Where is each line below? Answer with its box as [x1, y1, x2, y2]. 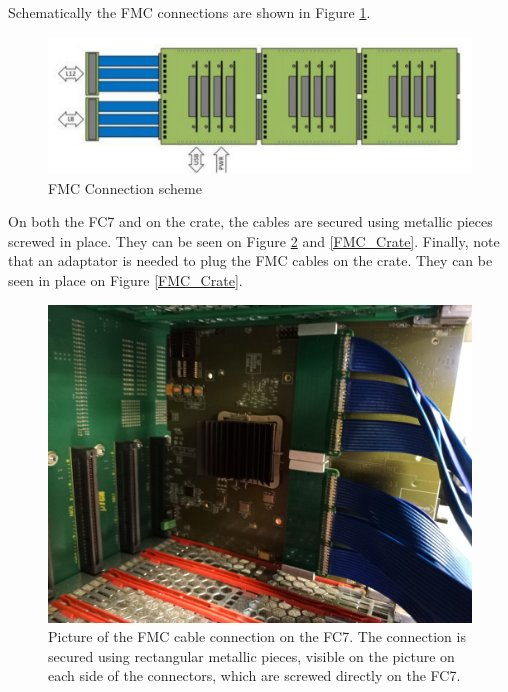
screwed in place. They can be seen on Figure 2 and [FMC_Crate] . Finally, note [8, 230, 500, 251]
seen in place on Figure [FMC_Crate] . [8, 270, 243, 291]
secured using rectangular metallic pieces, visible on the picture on [48, 645, 455, 666]
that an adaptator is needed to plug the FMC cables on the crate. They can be [8, 250, 493, 271]
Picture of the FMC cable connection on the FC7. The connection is [48, 626, 466, 647]
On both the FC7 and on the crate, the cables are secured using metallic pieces [8, 211, 493, 232]
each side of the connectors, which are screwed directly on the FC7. [48, 665, 461, 686]
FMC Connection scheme [48, 177, 202, 198]
